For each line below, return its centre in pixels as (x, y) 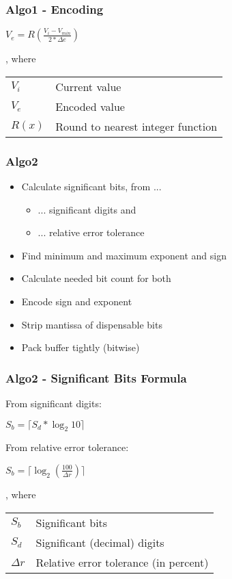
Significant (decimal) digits (100, 542)
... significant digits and (87, 209)
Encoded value (90, 106)
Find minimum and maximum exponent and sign (124, 255)
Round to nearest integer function (136, 126)
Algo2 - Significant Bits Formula (96, 377)
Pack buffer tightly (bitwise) (81, 347)
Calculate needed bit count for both (96, 278)
